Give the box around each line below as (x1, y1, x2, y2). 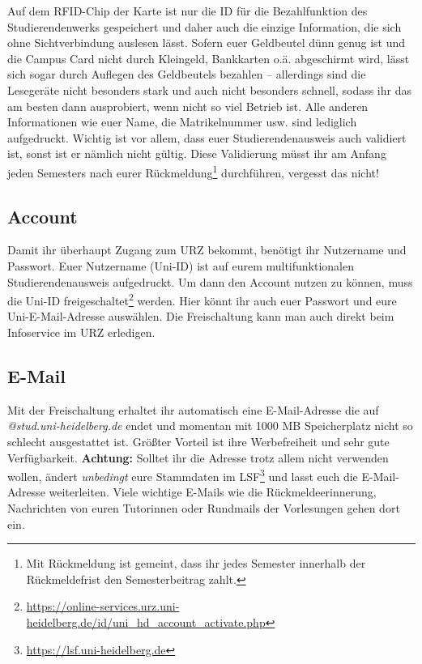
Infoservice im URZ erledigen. (7, 324, 156, 341)
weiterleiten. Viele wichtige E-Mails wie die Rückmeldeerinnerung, (49, 483, 377, 500)
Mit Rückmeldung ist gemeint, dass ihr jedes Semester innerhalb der (26, 555, 366, 572)
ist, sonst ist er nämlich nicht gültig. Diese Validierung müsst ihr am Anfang (7, 145, 386, 162)
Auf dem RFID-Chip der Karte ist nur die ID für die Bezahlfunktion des (7, 2, 368, 19)
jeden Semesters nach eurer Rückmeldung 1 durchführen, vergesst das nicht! (7, 161, 379, 181)
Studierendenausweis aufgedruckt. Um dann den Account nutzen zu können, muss (7, 273, 413, 290)
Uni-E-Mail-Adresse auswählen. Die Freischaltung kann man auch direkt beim (7, 308, 394, 325)
